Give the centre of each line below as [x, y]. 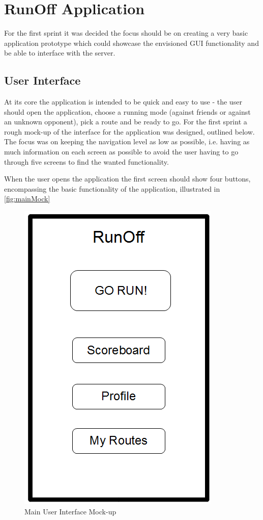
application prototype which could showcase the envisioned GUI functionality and [131, 43]
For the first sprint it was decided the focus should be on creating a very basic [126, 33]
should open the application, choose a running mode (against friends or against [127, 111]
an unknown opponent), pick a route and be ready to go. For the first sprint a [126, 122]
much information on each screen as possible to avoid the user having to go [121, 152]
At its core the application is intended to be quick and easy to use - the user [123, 102]
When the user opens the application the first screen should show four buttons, [127, 179]
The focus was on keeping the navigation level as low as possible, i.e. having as [127, 141]
